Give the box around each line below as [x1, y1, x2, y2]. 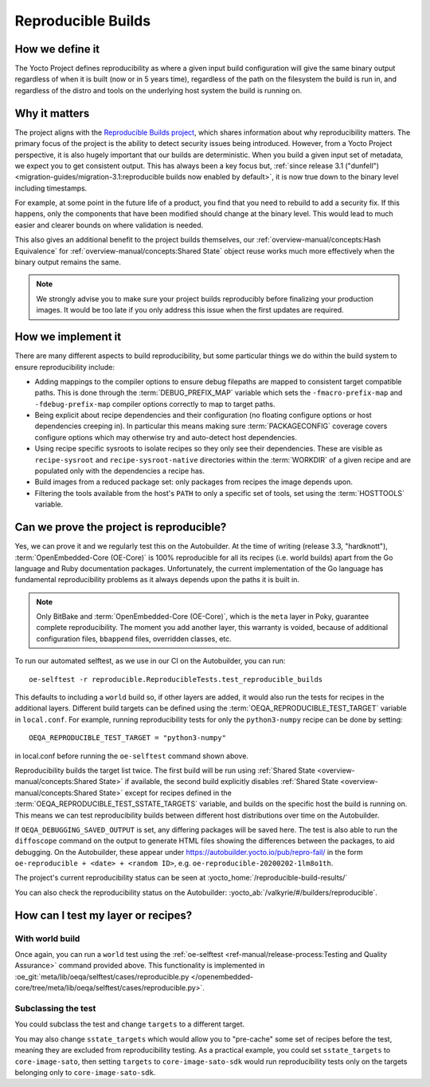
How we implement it [14, 330, 122, 344]
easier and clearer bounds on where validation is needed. [14, 220, 204, 230]
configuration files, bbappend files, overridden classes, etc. [36, 634, 233, 644]
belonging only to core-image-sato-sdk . [14, 1067, 156, 1077]
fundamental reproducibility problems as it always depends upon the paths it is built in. [14, 575, 300, 585]
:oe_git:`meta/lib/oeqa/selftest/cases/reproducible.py [14, 971, 190, 981]
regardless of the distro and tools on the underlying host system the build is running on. [14, 85, 303, 95]
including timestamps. [14, 183, 88, 193]
